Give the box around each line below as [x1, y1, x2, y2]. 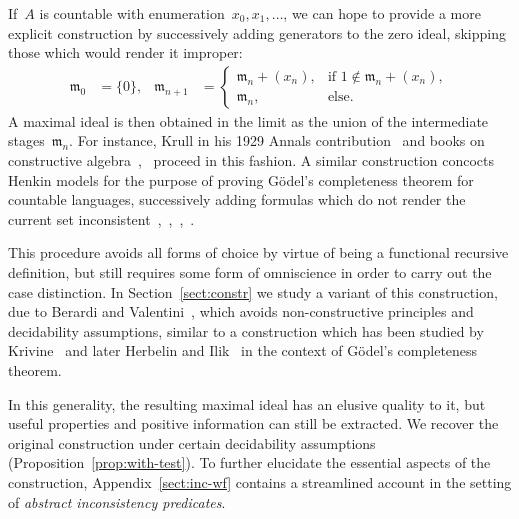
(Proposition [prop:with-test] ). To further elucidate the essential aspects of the [8, 452, 491, 473]
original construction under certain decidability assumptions [8, 432, 376, 453]
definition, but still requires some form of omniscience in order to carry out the [8, 261, 492, 282]
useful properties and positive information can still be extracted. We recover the [8, 413, 499, 434]
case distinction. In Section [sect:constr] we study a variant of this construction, [8, 281, 498, 302]
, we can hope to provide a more [283, 3, 481, 23]
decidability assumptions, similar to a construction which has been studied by [8, 320, 484, 341]
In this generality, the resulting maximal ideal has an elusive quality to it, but [8, 393, 486, 414]
